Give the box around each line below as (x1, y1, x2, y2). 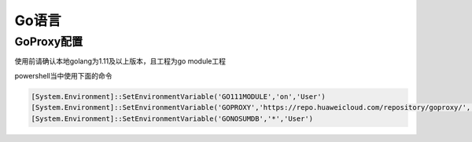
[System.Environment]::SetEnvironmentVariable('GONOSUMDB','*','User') (31, 114, 314, 123)
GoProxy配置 (14, 35, 83, 49)
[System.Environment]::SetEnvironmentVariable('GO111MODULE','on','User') (31, 92, 326, 101)
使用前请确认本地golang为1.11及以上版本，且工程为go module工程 (14, 56, 226, 66)
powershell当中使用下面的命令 (14, 71, 112, 80)
